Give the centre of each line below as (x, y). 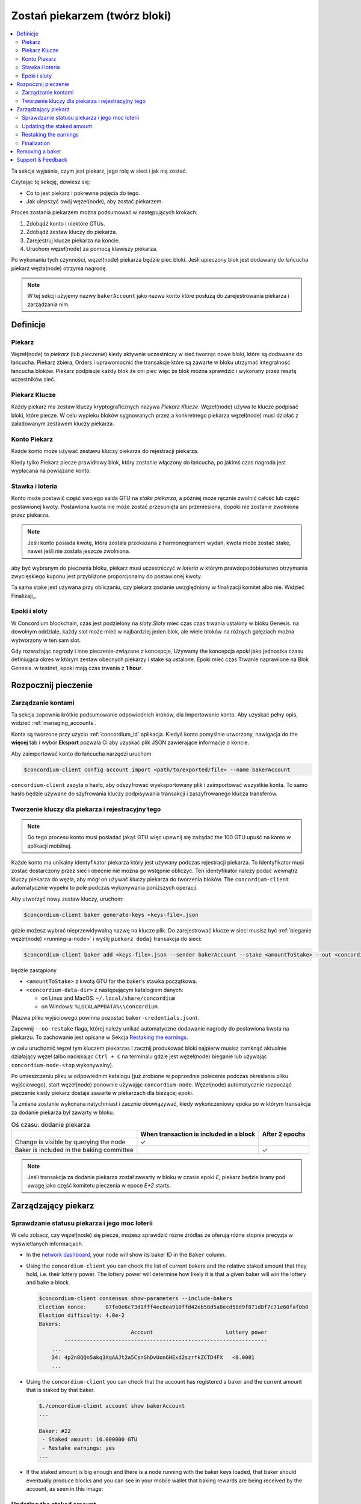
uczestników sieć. (33, 380)
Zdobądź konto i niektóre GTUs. (66, 223)
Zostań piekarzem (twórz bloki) (91, 16)
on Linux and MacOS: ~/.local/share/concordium (108, 998)
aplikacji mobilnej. (50, 846)
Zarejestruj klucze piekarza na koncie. (73, 240)
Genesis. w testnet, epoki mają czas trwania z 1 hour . (77, 668)
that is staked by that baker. (60, 1390)
